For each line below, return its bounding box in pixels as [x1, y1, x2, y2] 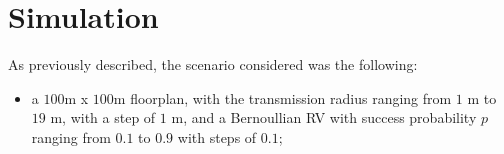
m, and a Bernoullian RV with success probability [171, 107, 477, 128]
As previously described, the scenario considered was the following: [8, 54, 418, 75]
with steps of [177, 126, 257, 147]
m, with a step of [50, 107, 156, 128]
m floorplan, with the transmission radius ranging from [113, 87, 452, 108]
